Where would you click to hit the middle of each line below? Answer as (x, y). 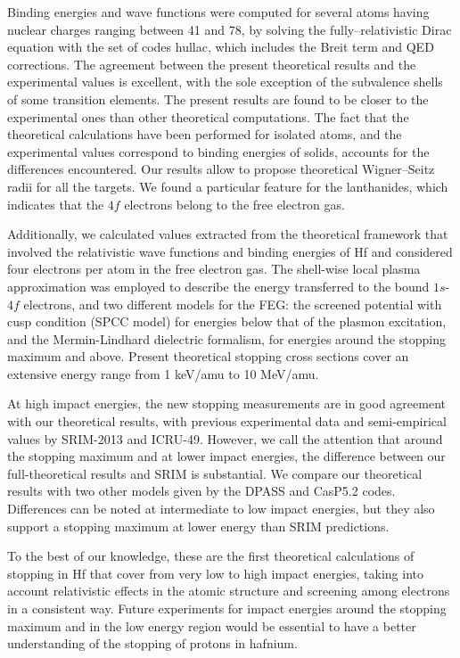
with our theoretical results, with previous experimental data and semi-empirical (227, 421)
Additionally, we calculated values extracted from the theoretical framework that (228, 234)
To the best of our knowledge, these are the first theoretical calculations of (211, 556)
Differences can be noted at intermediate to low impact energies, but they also (221, 509)
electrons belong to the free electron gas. (234, 204)
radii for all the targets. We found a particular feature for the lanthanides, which (228, 186)
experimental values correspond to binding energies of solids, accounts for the (218, 151)
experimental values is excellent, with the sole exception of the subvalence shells (225, 82)
